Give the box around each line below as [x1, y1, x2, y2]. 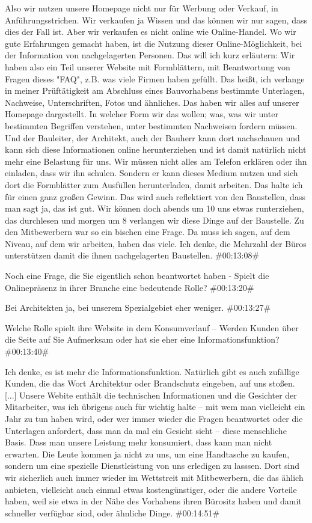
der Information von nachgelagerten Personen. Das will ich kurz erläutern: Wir [5, 49, 295, 61]
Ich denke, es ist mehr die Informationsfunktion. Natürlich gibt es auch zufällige [5, 365, 299, 378]
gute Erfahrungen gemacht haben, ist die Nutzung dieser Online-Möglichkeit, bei [5, 37, 302, 49]
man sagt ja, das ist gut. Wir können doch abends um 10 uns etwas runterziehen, [5, 202, 304, 215]
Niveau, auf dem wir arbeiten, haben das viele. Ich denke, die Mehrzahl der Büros [5, 237, 307, 249]
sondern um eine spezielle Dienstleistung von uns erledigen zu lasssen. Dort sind [5, 459, 300, 472]
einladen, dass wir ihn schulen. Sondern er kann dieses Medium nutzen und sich [5, 167, 298, 179]
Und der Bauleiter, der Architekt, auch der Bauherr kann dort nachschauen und [5, 131, 300, 144]
